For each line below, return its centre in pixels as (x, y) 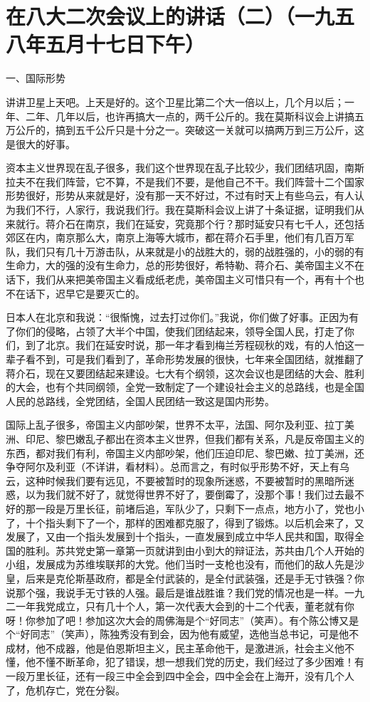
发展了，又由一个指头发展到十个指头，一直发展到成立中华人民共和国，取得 (180, 536)
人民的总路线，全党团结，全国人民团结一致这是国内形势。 (140, 400)
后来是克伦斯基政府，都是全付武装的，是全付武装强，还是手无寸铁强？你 (195, 578)
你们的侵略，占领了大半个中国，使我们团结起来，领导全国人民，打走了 (180, 331)
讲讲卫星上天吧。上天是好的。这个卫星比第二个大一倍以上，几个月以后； (175, 101)
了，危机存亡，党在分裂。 (65, 690)
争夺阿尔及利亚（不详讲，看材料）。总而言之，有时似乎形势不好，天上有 (173, 467)
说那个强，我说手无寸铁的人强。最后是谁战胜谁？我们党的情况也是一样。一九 (185, 592)
